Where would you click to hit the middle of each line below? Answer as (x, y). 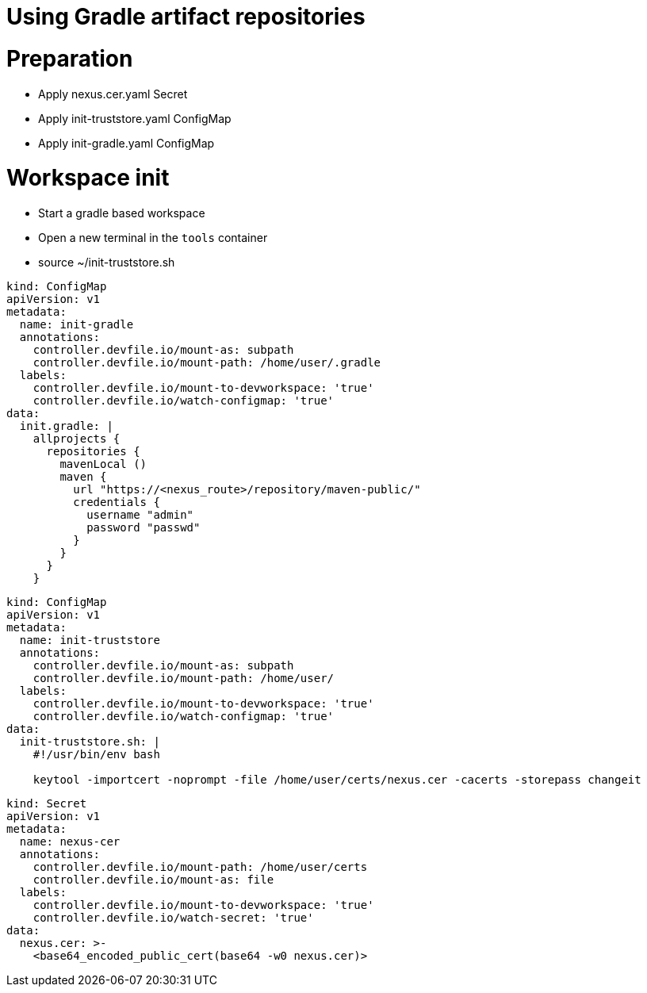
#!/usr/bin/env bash (96, 754)
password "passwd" (144, 527)
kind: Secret (47, 803)
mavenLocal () (103, 464)
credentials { (117, 502)
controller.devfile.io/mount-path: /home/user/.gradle (207, 362)
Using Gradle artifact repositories (186, 17)
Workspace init (88, 178)
